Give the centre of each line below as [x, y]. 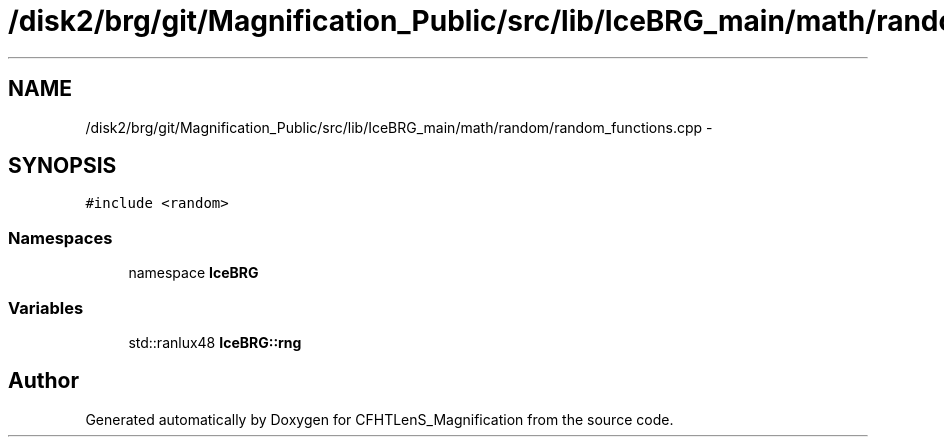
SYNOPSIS [62, 166]
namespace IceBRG [193, 273]
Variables [46, 307]
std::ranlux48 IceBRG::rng [215, 342]
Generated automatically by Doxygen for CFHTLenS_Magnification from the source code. [379, 419]
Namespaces [60, 237]
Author [43, 381]
